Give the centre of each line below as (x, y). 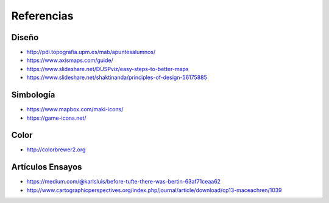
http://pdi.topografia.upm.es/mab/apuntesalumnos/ (91, 52)
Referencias (42, 16)
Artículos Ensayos (47, 167)
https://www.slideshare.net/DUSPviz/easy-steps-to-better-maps (108, 69)
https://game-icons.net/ (56, 118)
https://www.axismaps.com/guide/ (70, 60)
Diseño (25, 37)
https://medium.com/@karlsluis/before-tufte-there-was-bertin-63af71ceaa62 (124, 182)
